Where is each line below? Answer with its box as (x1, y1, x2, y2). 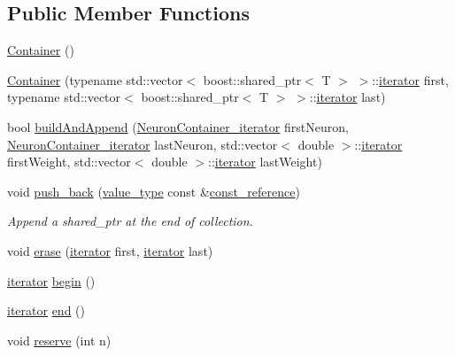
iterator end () (7, 301, 86, 320)
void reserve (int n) (7, 330, 112, 349)
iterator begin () (7, 271, 96, 290)
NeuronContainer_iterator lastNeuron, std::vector (7, 135, 278, 153)
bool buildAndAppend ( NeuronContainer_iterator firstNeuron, (7, 117, 349, 135)
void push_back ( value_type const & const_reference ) (7, 182, 300, 200)
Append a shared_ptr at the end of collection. (7, 212, 253, 230)
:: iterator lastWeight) (207, 152, 322, 171)
